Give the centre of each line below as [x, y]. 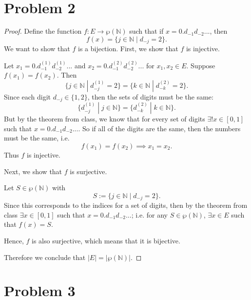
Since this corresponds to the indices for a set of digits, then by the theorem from [126, 205]
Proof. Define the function [43, 31]
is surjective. [88, 171]
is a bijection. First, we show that [128, 49]
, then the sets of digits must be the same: [150, 96]
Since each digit [28, 96]
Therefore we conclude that [45, 257]
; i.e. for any [149, 214]
